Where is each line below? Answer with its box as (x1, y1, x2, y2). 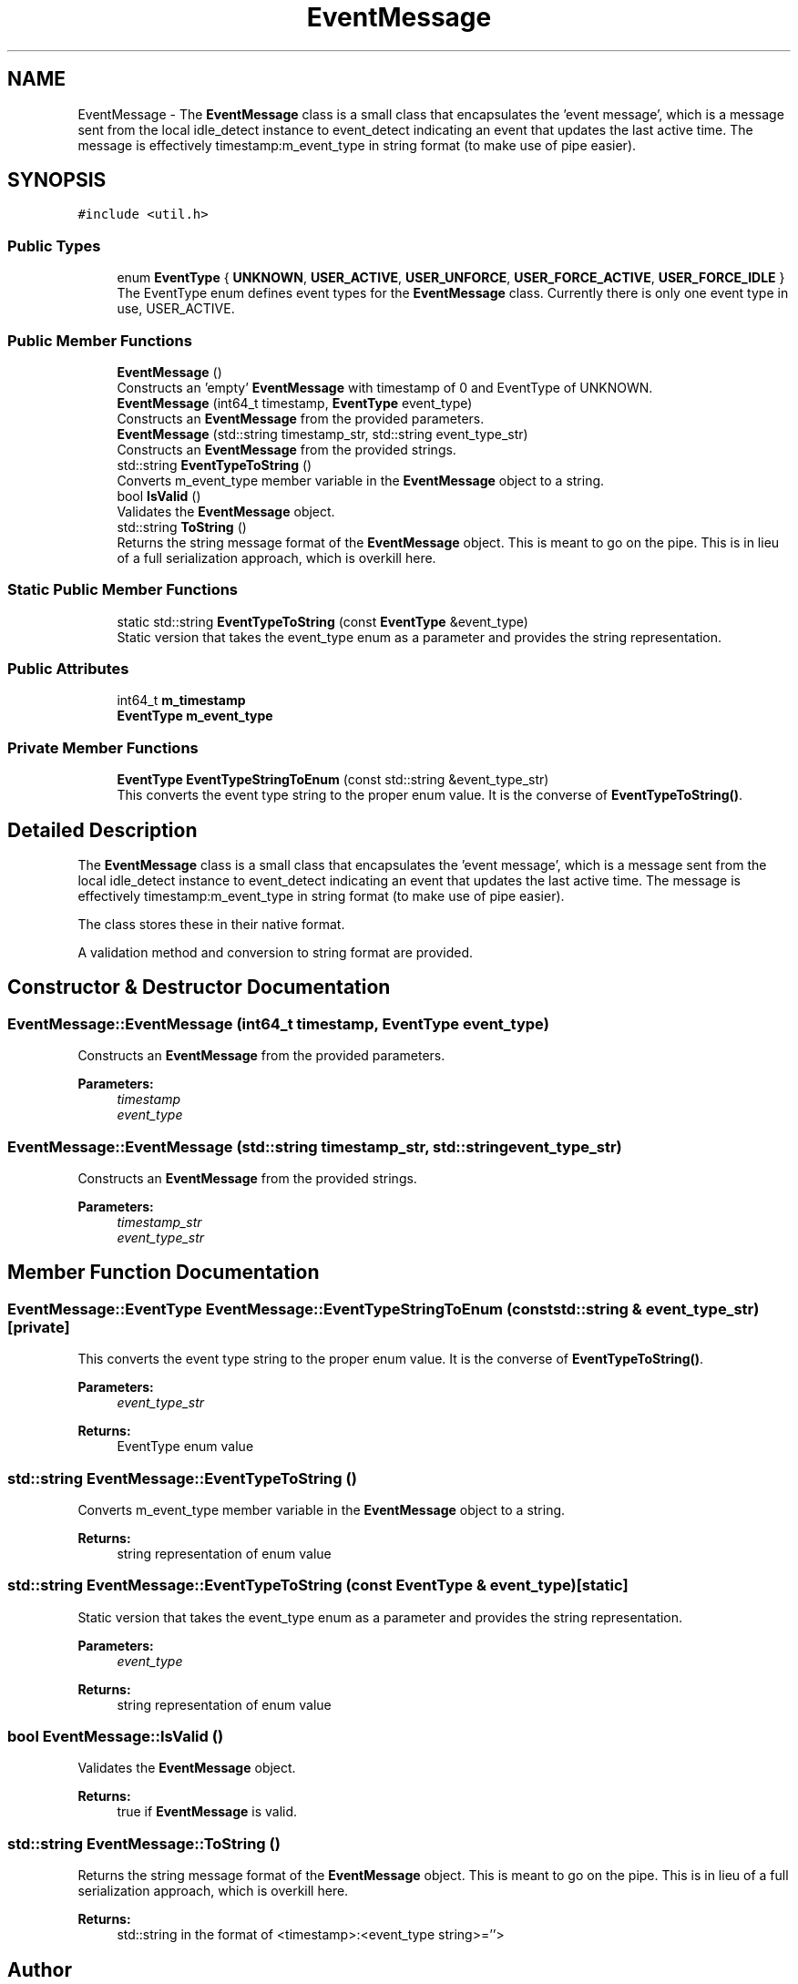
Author (7, 1958, 72, 1981)
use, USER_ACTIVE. (117, 301, 235, 317)
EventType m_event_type (117, 708, 273, 724)
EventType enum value (117, 1438, 254, 1455)
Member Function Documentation (7, 1261, 320, 1284)
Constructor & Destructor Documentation (7, 976, 391, 999)
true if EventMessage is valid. (117, 1804, 298, 1820)
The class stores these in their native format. (77, 916, 345, 933)
